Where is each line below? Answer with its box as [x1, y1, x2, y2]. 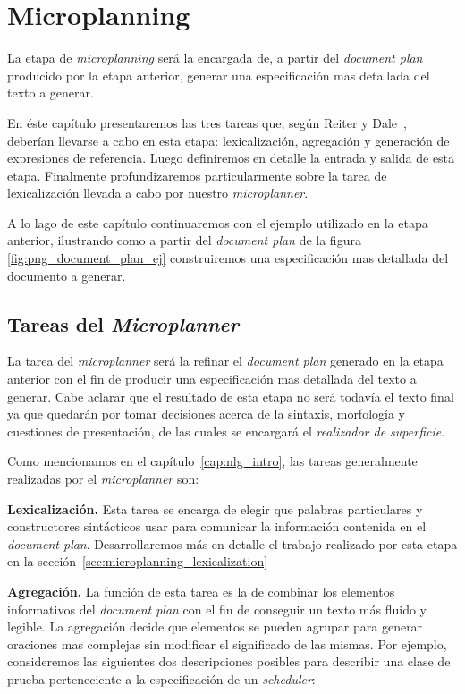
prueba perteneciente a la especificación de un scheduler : [7, 669, 316, 688]
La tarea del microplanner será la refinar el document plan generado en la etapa [7, 351, 444, 370]
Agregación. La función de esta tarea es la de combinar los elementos [7, 581, 395, 600]
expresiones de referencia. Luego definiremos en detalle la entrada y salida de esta [7, 148, 455, 167]
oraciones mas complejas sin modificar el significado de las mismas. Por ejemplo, [7, 634, 447, 653]
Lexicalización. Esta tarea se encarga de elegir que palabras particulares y [7, 499, 423, 518]
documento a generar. [7, 266, 126, 284]
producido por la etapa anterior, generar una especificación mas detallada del [7, 65, 430, 84]
